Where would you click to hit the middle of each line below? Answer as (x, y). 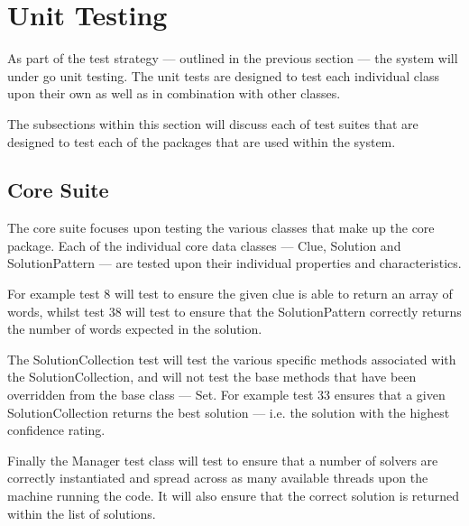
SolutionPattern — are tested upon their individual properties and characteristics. (234, 263)
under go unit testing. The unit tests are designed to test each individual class (223, 75)
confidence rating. (56, 430)
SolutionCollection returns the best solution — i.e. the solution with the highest (229, 412)
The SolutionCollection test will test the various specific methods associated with (232, 359)
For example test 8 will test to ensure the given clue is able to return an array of (230, 294)
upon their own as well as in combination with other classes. (174, 93)
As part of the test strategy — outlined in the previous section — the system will (233, 58)
